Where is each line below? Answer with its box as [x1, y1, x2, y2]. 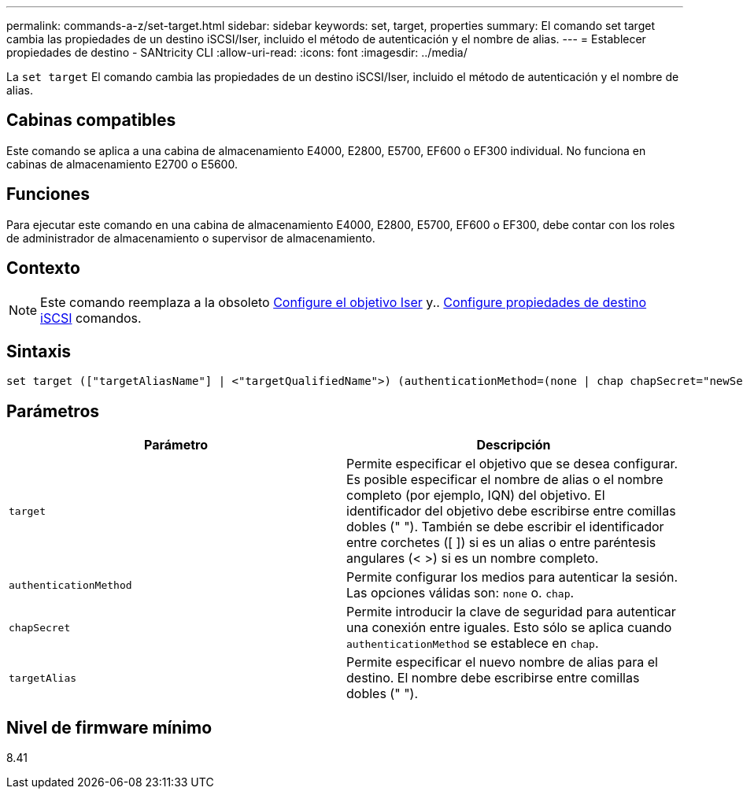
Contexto [6, 258, 80, 279]
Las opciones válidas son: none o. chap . [346, 585, 575, 601]
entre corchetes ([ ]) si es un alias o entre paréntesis [346, 534, 656, 551]
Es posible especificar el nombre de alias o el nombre [346, 471, 664, 488]
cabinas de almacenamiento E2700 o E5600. [6, 157, 238, 171]
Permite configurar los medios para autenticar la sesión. [346, 569, 678, 586]
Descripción [476, 437, 551, 453]
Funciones [6, 184, 91, 205]
